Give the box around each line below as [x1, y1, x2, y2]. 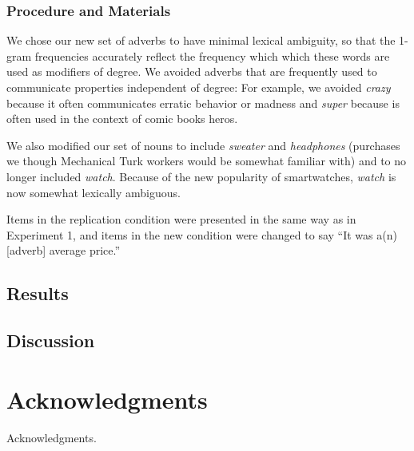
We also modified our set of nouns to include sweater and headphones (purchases [6, 136, 400, 153]
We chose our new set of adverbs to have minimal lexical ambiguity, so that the [6, 32, 396, 49]
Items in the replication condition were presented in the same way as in [6, 211, 356, 227]
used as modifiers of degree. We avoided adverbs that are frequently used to [6, 63, 377, 80]
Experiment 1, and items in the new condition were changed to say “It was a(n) [6, 226, 397, 243]
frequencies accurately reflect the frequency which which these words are [34, 47, 390, 64]
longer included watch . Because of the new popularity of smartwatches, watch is [6, 168, 396, 184]
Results [6, 281, 69, 306]
